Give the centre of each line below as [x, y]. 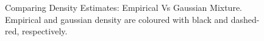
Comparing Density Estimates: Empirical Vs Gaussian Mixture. [124, 7]
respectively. [45, 31]
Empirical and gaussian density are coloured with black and [117, 19]
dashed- [245, 19]
